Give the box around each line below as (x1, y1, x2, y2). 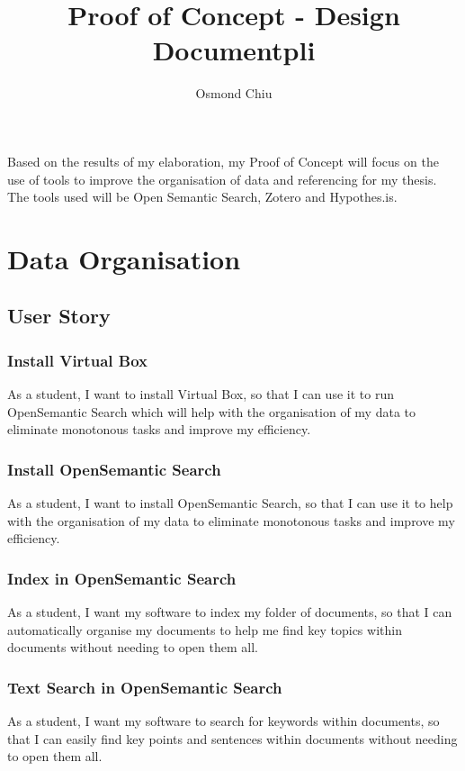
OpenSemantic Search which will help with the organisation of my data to (7, 402, 416, 421)
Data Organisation (7, 240, 241, 277)
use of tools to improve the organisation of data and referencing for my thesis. (7, 169, 437, 188)
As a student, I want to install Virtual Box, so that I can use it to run (7, 385, 394, 404)
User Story (7, 302, 111, 330)
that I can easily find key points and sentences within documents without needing (7, 729, 458, 748)
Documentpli (152, 32, 316, 68)
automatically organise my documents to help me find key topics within (7, 620, 402, 639)
